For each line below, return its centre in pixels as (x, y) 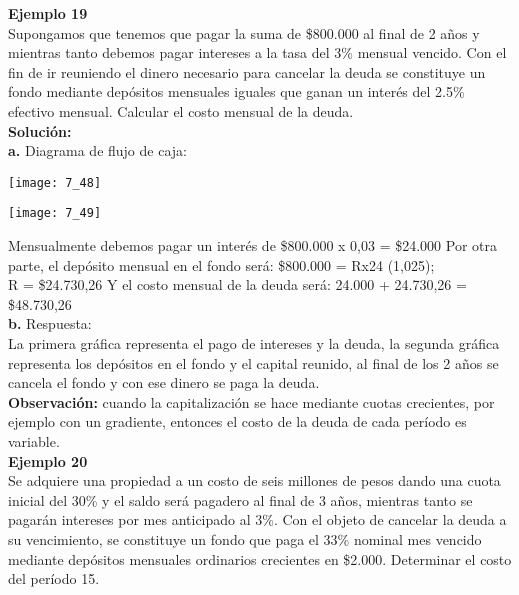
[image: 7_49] (55, 213)
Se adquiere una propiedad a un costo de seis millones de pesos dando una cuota (254, 480)
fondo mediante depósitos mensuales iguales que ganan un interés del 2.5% (236, 91)
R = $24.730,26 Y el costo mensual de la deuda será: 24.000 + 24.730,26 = (237, 284)
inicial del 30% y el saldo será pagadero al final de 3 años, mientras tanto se (240, 499)
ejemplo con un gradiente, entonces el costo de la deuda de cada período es (237, 421)
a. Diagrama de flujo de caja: (97, 150)
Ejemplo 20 (48, 460)
